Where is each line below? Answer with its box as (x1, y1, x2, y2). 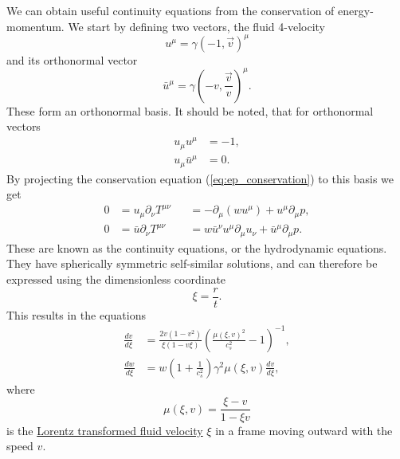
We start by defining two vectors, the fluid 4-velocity (68, 18, 325, 34)
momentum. (6, 18, 65, 34)
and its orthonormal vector (6, 51, 138, 68)
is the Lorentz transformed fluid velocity (6, 422, 203, 438)
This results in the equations (6, 306, 146, 323)
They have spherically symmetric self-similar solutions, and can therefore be (6, 255, 378, 272)
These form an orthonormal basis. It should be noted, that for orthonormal (6, 102, 374, 119)
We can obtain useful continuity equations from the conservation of (6, 2, 335, 18)
